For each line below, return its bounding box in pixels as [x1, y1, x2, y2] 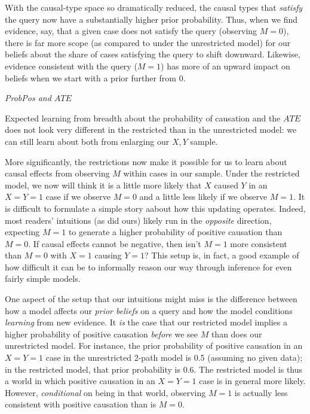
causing [94, 249, 122, 261]
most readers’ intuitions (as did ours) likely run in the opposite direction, [5, 214, 272, 226]
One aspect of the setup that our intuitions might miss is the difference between [5, 293, 297, 305]
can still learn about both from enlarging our [5, 135, 170, 147]
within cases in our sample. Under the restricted [123, 167, 300, 179]
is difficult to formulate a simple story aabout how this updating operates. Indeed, [5, 202, 306, 214]
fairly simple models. [5, 272, 81, 285]
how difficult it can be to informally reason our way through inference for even [5, 260, 292, 273]
